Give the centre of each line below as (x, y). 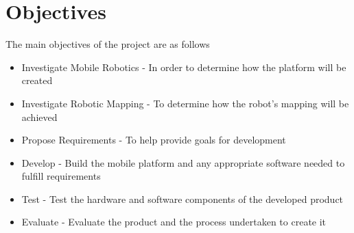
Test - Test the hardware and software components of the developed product (182, 198)
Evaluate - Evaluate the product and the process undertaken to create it (174, 222)
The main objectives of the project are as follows (108, 44)
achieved (39, 116)
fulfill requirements (61, 176)
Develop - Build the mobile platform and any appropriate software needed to (183, 162)
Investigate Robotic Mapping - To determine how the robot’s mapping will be (185, 103)
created (37, 80)
